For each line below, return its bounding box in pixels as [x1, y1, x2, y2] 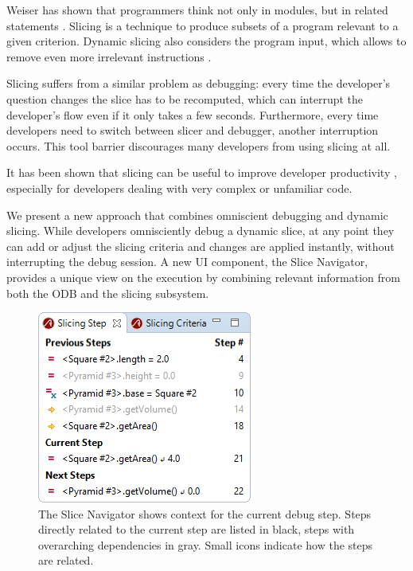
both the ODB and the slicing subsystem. [6, 284, 209, 301]
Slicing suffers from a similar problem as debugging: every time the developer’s [6, 75, 391, 92]
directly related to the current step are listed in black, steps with [38, 521, 355, 538]
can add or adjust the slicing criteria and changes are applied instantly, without [6, 237, 395, 254]
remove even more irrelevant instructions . [6, 48, 212, 65]
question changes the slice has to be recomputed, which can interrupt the [6, 90, 364, 107]
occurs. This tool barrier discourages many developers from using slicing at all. [6, 137, 391, 154]
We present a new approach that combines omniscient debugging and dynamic [6, 206, 388, 223]
